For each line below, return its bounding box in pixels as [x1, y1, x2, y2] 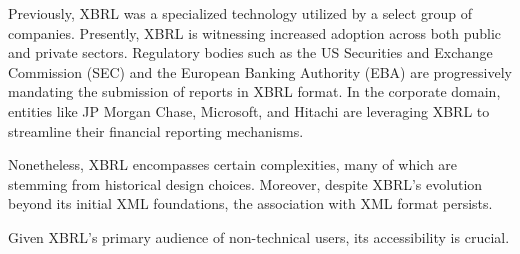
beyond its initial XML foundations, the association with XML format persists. [8, 193, 493, 214]
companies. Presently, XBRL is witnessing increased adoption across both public [8, 22, 502, 43]
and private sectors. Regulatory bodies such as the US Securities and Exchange [8, 42, 493, 63]
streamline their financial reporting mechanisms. [8, 120, 304, 141]
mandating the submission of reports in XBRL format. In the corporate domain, [8, 81, 501, 102]
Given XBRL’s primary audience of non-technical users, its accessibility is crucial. [8, 226, 510, 247]
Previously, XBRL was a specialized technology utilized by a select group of [8, 3, 472, 23]
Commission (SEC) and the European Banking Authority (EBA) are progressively [8, 61, 512, 82]
